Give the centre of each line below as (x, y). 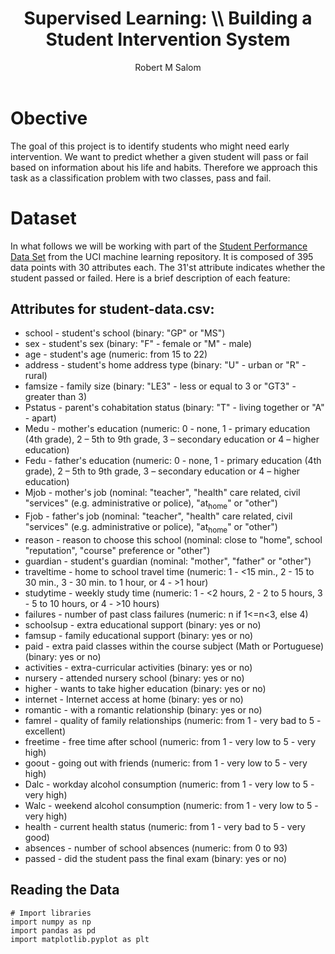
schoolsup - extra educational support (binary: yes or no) (143, 625)
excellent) (45, 731)
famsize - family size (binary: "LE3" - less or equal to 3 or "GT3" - (160, 386)
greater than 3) (56, 397)
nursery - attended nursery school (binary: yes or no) (134, 678)
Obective (49, 118)
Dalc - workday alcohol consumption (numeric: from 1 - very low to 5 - (169, 784)
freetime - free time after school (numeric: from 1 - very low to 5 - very (170, 742)
